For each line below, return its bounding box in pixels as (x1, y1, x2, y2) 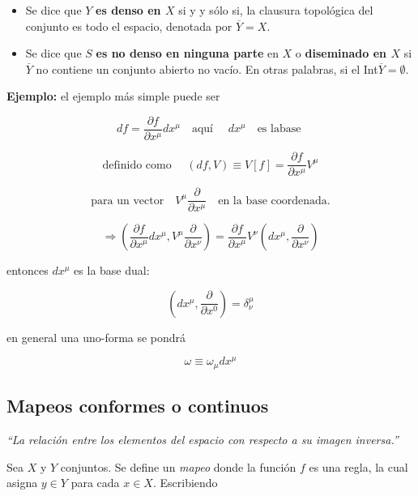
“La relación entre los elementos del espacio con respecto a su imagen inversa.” (6, 431, 399, 448)
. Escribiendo (152, 474, 218, 491)
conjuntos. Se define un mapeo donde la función (60, 458, 296, 475)
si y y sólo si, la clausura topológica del (178, 2, 373, 18)
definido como (102, 159, 172, 171)
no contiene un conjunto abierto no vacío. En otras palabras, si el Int (36, 60, 378, 77)
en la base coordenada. (218, 195, 331, 207)
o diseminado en (295, 45, 387, 62)
